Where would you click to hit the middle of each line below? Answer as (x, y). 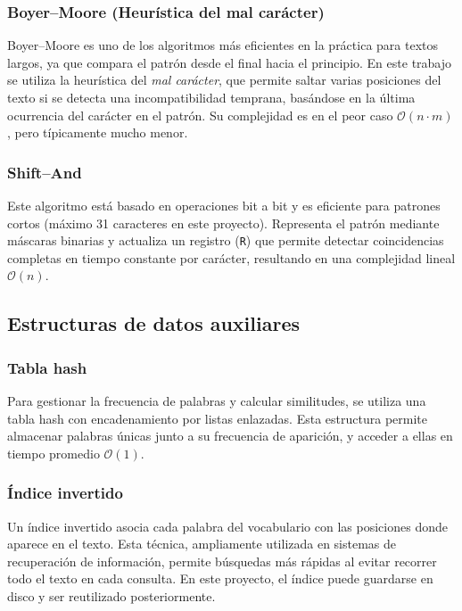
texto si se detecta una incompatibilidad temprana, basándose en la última (211, 97)
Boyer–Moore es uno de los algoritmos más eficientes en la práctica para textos (223, 45)
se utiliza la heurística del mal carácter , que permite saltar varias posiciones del (224, 80)
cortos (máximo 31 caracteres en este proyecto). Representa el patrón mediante (223, 223)
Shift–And (45, 172)
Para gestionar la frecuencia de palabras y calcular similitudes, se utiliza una (217, 401)
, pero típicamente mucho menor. (98, 132)
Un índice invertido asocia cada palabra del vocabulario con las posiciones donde (227, 526)
